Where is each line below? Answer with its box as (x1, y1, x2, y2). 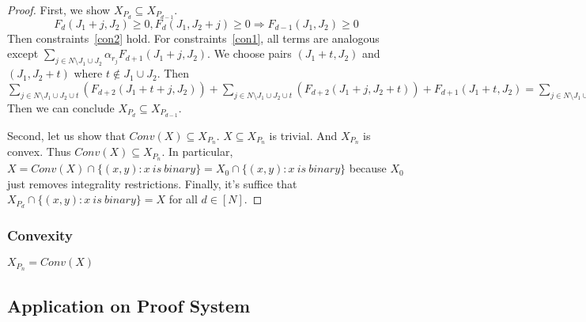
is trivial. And (269, 127, 338, 143)
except (7, 45, 39, 62)
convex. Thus (7, 143, 71, 160)
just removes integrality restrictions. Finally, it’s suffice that (7, 175, 297, 191)
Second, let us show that (7, 127, 126, 143)
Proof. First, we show (7, 2, 111, 17)
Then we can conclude (7, 99, 115, 116)
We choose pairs (214, 45, 292, 62)
